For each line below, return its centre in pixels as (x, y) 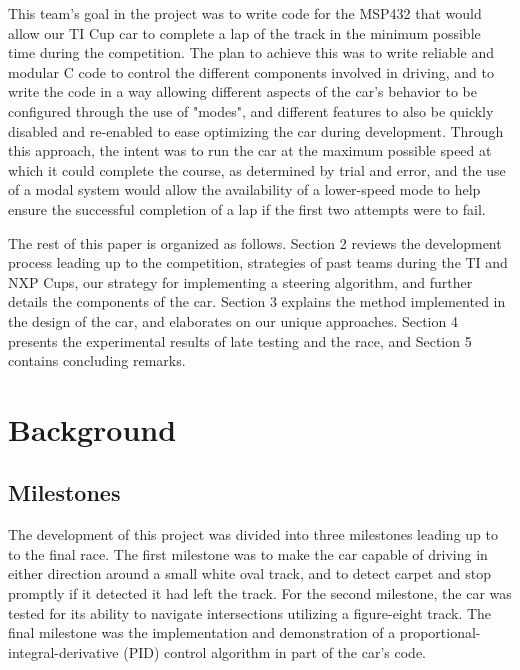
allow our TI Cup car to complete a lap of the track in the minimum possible (244, 32)
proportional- (440, 632)
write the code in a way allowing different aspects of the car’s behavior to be (242, 91)
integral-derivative (63, 651)
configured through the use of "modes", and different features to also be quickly (251, 110)
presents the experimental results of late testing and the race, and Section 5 (240, 340)
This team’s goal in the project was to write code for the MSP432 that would (245, 13)
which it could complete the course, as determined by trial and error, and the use (257, 169)
